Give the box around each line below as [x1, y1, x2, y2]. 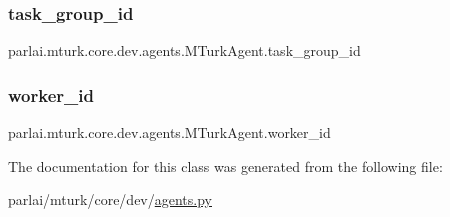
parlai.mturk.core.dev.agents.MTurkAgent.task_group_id [8, 40, 361, 61]
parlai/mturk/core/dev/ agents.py [8, 189, 212, 210]
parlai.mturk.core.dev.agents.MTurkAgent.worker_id [8, 122, 331, 143]
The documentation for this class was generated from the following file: [8, 155, 443, 176]
